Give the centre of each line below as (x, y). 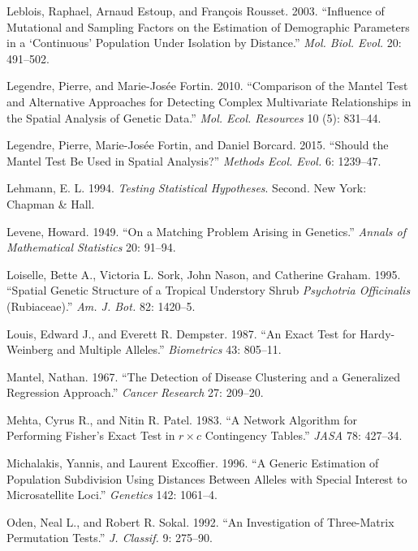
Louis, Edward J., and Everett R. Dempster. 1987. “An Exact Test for (181, 333)
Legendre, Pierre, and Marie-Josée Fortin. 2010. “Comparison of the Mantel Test (207, 86)
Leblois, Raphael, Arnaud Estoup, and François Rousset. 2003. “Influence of (196, 11)
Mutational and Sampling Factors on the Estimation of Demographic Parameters (208, 26)
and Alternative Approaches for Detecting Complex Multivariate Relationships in (209, 101)
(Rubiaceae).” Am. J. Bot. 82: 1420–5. (101, 306)
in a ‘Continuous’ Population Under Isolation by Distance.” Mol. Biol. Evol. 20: (204, 43)
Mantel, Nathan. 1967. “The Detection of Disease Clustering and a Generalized (203, 376)
